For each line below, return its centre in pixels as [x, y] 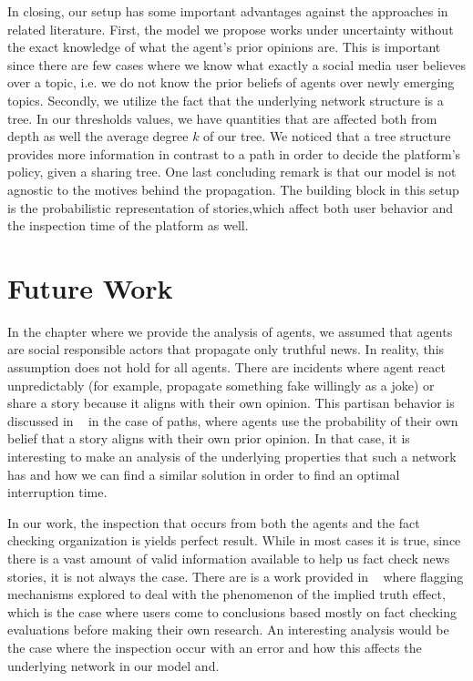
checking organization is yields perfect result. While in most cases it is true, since [234, 540]
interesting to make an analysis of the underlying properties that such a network [232, 456]
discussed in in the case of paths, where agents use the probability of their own [233, 420]
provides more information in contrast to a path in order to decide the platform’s [234, 153]
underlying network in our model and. [113, 665]
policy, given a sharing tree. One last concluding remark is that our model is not [232, 172]
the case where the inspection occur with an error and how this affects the [215, 647]
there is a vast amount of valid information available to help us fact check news [229, 558]
